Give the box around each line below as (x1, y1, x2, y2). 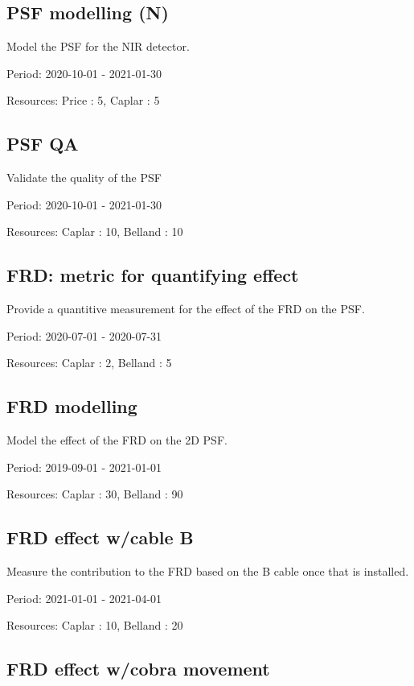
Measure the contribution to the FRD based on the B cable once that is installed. (6, 563, 409, 580)
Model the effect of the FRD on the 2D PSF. (6, 432, 227, 448)
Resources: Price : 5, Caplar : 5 (6, 92, 160, 109)
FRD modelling (6, 394, 137, 419)
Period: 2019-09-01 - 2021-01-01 (6, 458, 162, 475)
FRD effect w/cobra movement (6, 656, 270, 681)
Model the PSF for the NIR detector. (6, 38, 190, 55)
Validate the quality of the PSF (6, 169, 162, 186)
